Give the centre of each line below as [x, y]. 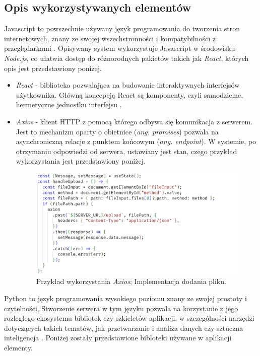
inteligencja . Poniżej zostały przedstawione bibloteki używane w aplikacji [118, 338]
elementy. [18, 347]
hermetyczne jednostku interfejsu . [69, 104]
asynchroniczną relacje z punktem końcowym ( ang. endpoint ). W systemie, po [136, 141]
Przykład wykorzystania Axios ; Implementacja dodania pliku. [131, 281]
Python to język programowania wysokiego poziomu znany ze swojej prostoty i [125, 298]
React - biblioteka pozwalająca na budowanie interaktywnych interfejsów [128, 85]
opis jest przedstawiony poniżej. [53, 68]
